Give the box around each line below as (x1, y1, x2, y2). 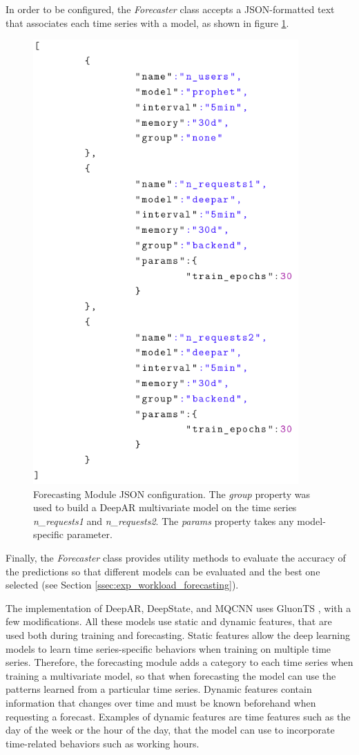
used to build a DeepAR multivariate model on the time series (33, 500, 297, 515)
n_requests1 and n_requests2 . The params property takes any (33, 513, 294, 528)
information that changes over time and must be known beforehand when (6, 695, 316, 709)
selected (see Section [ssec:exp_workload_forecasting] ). (6, 577, 239, 592)
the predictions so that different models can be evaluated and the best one (6, 564, 320, 578)
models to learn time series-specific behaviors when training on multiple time (6, 641, 331, 656)
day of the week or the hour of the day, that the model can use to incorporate (6, 723, 335, 737)
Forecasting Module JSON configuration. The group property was (33, 486, 310, 501)
